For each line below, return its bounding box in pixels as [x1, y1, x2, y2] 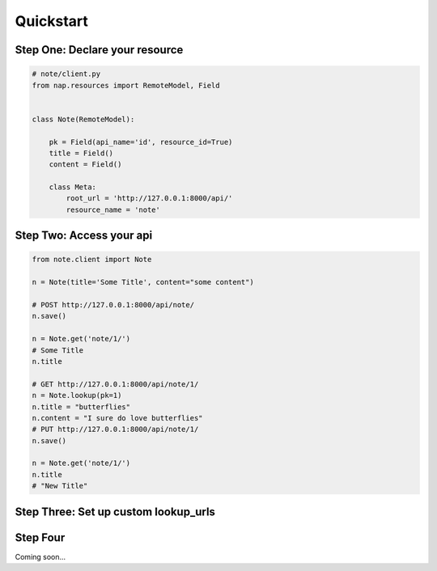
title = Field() [49, 148, 113, 158]
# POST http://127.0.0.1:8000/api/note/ [32, 300, 194, 309]
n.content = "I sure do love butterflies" [32, 413, 203, 422]
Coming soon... [15, 552, 66, 561]
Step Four [15, 531, 66, 544]
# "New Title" [32, 481, 88, 491]
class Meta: [49, 183, 97, 192]
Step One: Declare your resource [15, 43, 184, 57]
